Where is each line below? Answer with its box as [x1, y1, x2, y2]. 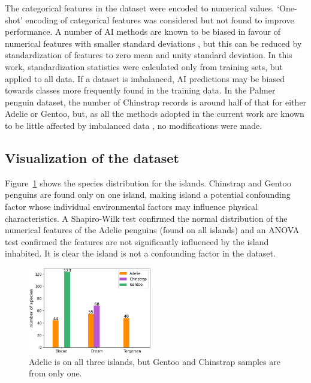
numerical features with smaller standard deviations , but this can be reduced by [5, 37, 302, 49]
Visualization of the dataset [5, 148, 179, 167]
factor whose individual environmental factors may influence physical [5, 200, 258, 212]
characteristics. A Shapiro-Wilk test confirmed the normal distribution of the [5, 212, 288, 224]
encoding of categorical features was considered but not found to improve [25, 13, 294, 26]
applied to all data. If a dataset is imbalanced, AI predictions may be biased [5, 72, 285, 85]
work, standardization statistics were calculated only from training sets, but [5, 60, 283, 73]
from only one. [29, 367, 82, 379]
